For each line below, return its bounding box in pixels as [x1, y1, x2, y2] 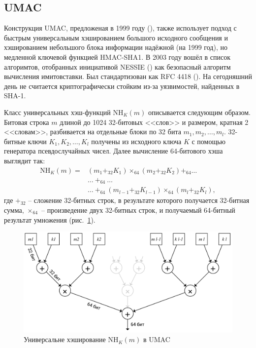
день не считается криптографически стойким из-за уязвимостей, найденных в [4, 80, 240, 91]
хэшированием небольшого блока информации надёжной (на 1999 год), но [4, 42, 227, 52]
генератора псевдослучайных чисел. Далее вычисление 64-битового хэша [4, 146, 223, 156]
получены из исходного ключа [91, 136, 182, 146]
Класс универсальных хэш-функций [4, 107, 111, 117]
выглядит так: [4, 155, 45, 165]
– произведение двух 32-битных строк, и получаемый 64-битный [41, 205, 235, 215]
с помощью [192, 136, 226, 146]
